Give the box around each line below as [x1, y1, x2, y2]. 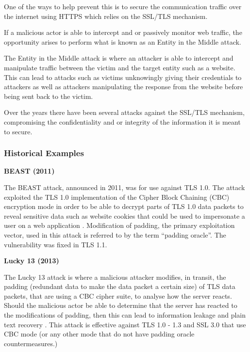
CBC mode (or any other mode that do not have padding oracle [4, 329, 195, 339]
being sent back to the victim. [4, 91, 93, 101]
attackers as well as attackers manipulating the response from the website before [4, 81, 243, 92]
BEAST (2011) [4, 166, 55, 176]
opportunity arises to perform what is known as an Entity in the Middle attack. [4, 36, 241, 47]
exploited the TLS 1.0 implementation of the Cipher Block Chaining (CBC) [4, 192, 230, 202]
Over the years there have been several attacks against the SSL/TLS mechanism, [4, 107, 245, 117]
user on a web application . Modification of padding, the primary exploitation [4, 220, 235, 230]
